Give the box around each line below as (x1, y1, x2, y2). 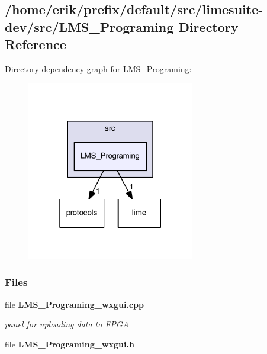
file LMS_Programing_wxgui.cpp (5, 298, 144, 310)
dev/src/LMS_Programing (5, 17, 174, 36)
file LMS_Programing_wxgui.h (5, 337, 134, 350)
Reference (5, 35, 66, 53)
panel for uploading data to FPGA (5, 318, 129, 330)
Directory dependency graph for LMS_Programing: (5, 62, 192, 75)
